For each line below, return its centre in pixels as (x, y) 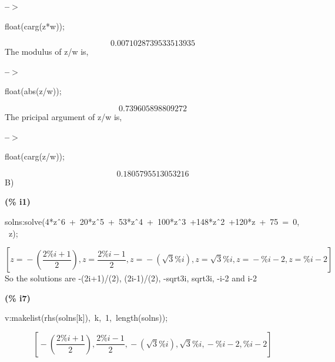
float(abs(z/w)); (33, 91)
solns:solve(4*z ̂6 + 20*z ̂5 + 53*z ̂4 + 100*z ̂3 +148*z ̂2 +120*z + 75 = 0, (152, 221)
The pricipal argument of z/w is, (63, 116)
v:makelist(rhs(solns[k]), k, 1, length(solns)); (86, 318)
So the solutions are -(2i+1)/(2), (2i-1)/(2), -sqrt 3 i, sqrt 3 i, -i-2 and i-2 (131, 278)
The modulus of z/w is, (47, 52)
